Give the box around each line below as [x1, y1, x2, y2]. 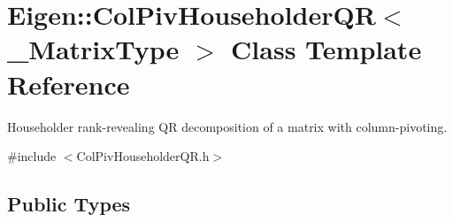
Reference [7, 65, 130, 102]
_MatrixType [7, 31, 180, 67]
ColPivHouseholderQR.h [76, 147, 210, 165]
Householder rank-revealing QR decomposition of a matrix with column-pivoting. [7, 117, 448, 135]
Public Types [7, 190, 131, 218]
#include [7, 147, 57, 165]
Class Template [231, 31, 422, 67]
